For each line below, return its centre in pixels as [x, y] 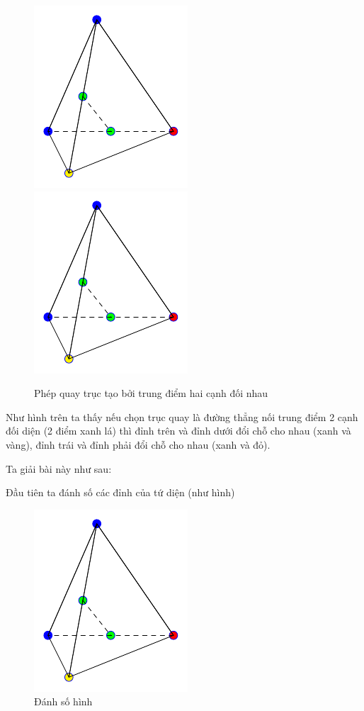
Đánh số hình [63, 701]
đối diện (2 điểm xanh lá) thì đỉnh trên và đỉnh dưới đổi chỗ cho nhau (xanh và [178, 431]
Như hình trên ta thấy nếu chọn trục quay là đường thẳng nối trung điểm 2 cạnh [182, 416]
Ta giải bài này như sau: [59, 468]
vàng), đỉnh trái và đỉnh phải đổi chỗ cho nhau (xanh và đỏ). [138, 444]
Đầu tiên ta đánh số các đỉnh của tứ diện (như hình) [120, 492]
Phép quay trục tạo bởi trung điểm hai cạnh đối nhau [151, 393]
